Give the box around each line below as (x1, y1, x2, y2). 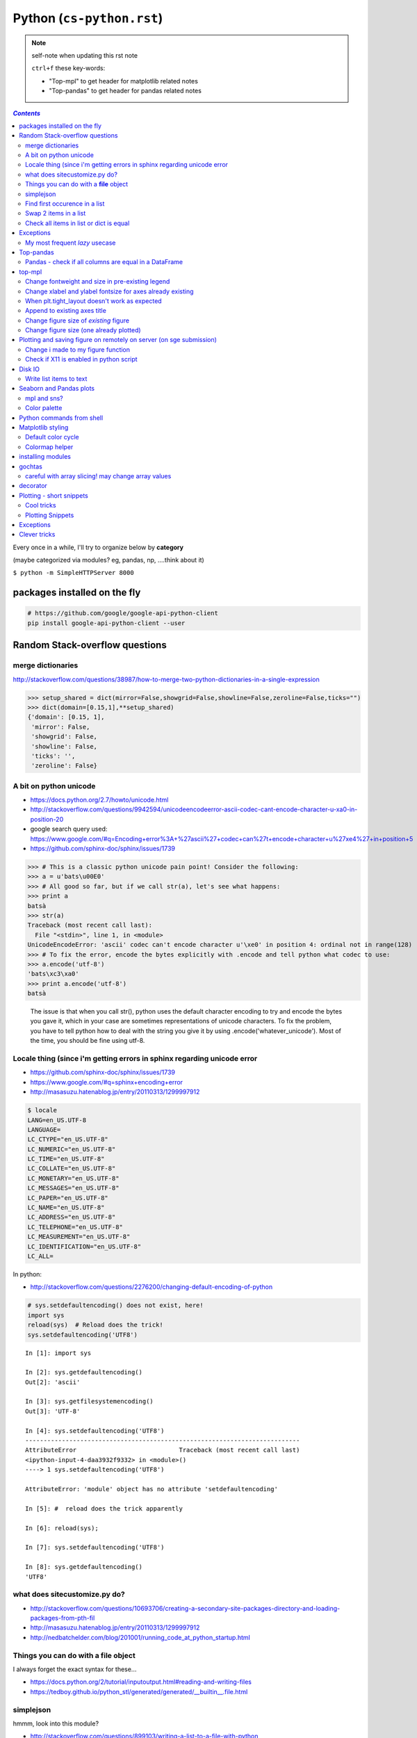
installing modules (19, 453, 71, 461)
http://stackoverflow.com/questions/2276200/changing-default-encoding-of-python (30, 1283, 273, 1291)
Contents (13, 108, 41, 117)
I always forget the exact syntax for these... (13, 1665, 137, 1673)
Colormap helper (25, 442, 74, 451)
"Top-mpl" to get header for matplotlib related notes (49, 76, 198, 85)
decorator (19, 482, 48, 490)
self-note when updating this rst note (31, 51, 138, 59)
